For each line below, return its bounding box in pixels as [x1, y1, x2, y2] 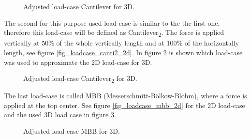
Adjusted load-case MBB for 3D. [23, 126, 120, 136]
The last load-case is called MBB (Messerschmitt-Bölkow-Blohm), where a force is [4, 91, 247, 101]
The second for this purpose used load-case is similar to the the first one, [4, 17, 220, 28]
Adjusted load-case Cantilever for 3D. [23, 1, 134, 11]
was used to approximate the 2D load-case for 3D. [4, 57, 152, 67]
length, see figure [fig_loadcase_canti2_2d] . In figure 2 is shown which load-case [4, 47, 243, 57]
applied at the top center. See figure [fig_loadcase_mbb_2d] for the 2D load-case [4, 100, 245, 110]
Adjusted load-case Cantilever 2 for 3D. [23, 73, 137, 84]
